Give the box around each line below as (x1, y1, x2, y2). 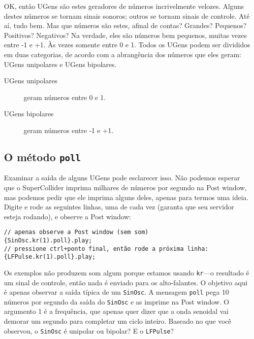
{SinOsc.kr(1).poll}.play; (4, 237, 92, 244)
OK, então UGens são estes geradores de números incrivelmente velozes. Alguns (4, 1, 244, 11)
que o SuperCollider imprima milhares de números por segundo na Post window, (4, 182, 247, 192)
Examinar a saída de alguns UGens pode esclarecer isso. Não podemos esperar (4, 172, 240, 183)
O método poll (4, 149, 81, 164)
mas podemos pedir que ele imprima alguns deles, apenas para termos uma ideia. (4, 192, 249, 202)
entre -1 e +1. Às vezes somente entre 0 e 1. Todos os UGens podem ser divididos (4, 39, 251, 50)
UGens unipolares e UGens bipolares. (4, 59, 117, 69)
